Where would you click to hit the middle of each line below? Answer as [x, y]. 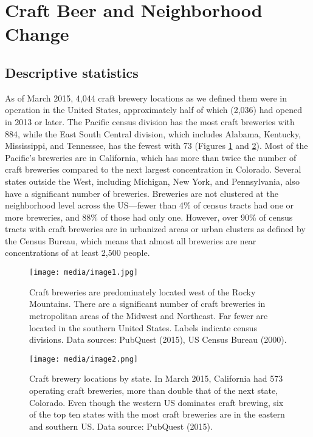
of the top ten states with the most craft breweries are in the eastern [157, 414]
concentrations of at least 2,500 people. [77, 253]
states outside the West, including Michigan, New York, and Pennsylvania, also [152, 181]
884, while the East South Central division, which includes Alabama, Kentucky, [153, 133]
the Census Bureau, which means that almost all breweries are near [131, 240]
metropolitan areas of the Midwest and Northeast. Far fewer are [149, 315]
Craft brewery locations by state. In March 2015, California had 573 [156, 378]
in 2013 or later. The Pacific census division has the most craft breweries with [150, 121]
